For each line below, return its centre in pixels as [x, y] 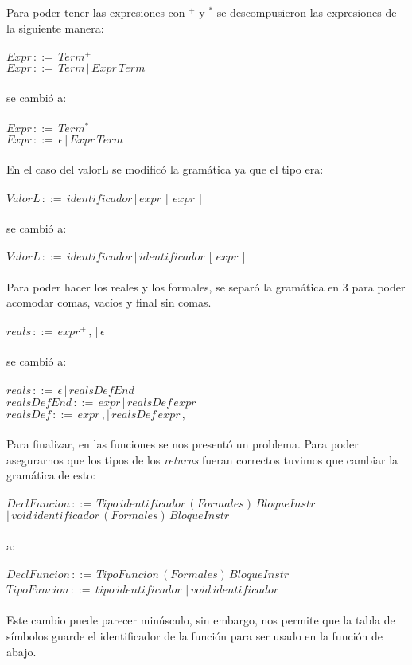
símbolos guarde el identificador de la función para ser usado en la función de [194, 636]
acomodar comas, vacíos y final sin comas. [109, 302]
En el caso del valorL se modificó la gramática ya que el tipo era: [165, 169]
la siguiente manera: [55, 27]
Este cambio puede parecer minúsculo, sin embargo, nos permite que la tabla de [201, 620]
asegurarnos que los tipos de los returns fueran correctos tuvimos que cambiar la [202, 459]
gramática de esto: [51, 475]
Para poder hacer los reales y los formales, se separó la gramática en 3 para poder [206, 286]
